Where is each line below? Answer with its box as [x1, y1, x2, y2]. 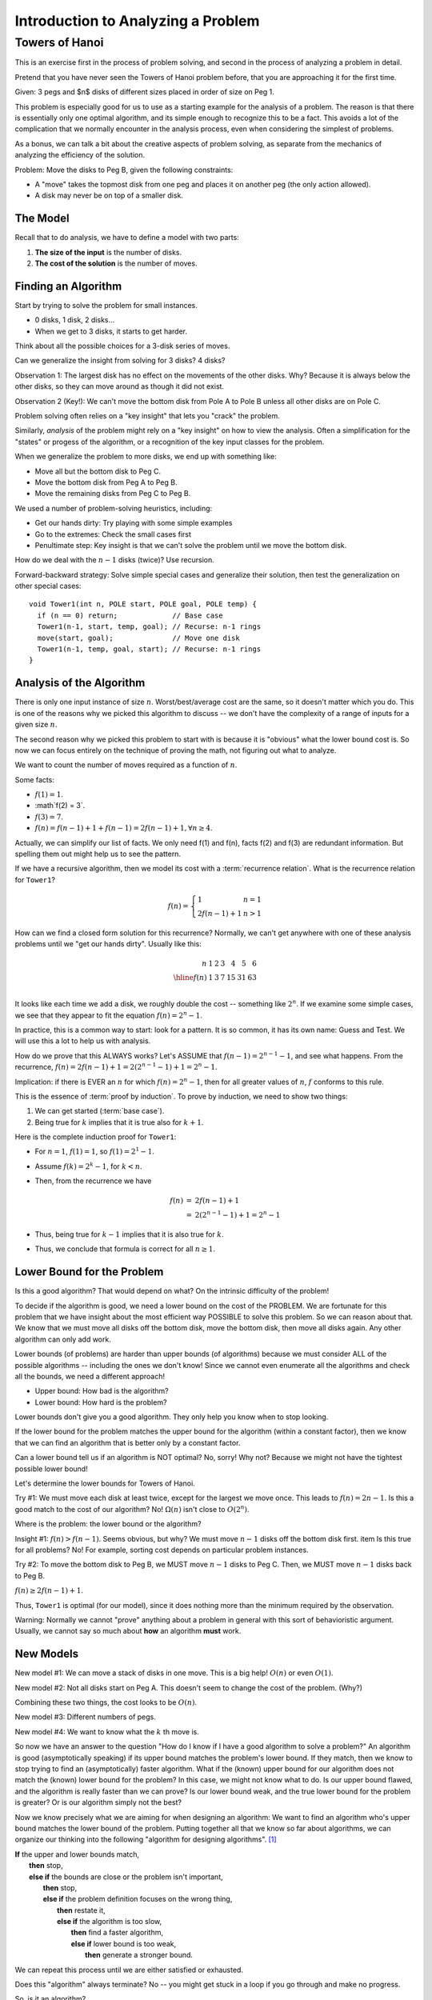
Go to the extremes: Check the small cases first [34, 529, 192, 539]
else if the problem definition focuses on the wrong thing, [42, 1894, 233, 1904]
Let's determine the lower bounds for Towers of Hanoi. [14, 1478, 195, 1488]
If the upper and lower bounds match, [14, 1849, 140, 1859]
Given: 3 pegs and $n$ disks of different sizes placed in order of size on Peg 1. [14, 87, 275, 97]
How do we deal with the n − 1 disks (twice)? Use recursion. [14, 555, 215, 565]
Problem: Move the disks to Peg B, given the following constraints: [14, 165, 234, 174]
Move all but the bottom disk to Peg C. [34, 466, 162, 476]
